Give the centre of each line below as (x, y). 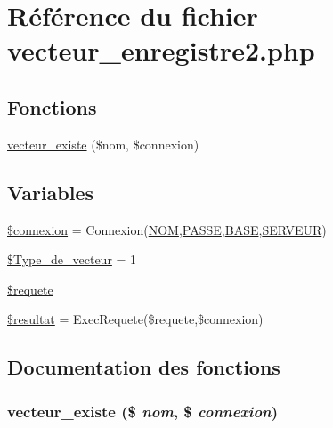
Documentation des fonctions (144, 367)
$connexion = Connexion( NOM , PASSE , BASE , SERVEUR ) (167, 229)
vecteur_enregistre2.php (161, 50)
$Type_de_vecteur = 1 (72, 259)
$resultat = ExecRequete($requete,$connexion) (135, 319)
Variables (51, 192)
